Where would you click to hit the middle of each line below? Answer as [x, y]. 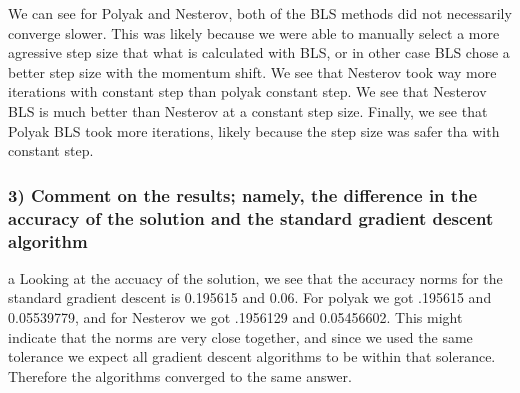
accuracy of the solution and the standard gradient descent [251, 217]
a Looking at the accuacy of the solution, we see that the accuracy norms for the [255, 277]
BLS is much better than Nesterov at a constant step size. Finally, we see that [248, 110]
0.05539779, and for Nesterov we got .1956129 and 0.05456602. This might [235, 317]
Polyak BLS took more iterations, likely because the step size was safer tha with [254, 130]
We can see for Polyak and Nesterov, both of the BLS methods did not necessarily [260, 13]
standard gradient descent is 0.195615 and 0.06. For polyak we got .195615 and [250, 297]
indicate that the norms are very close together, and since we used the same [240, 336]
